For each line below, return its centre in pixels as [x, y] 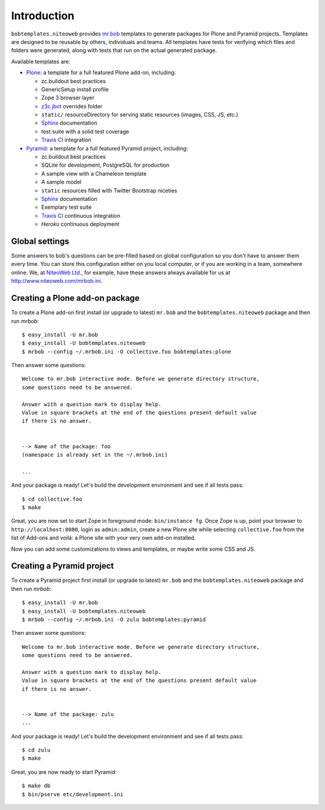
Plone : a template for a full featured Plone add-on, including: [101, 73]
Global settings [40, 241]
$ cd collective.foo [52, 499]
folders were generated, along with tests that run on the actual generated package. [114, 51]
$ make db [36, 786]
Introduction [43, 16]
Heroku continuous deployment [80, 224]
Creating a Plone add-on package [75, 298]
